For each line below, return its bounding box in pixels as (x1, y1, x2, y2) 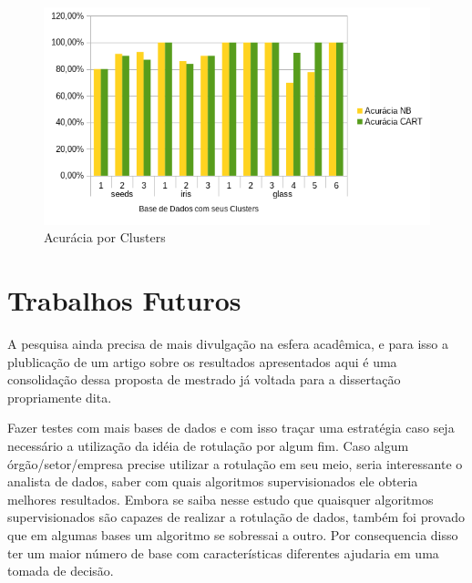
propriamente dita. (7, 387, 112, 406)
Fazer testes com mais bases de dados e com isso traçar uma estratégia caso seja (7, 418, 455, 437)
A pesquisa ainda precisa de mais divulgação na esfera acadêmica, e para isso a (7, 333, 448, 353)
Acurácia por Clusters (44, 228, 166, 247)
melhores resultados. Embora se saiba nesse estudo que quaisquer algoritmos (7, 489, 434, 508)
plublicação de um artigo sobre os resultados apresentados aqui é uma (7, 352, 397, 371)
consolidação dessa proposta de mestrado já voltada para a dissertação (7, 370, 401, 389)
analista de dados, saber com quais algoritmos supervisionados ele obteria (7, 472, 418, 491)
